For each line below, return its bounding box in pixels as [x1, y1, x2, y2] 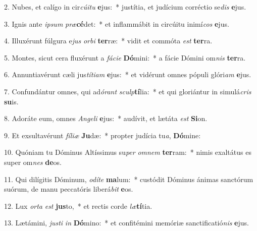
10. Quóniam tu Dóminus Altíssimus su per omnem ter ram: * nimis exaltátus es [4, 147, 251, 157]
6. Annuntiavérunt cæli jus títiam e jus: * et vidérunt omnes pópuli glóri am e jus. [4, 69, 251, 80]
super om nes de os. [4, 156, 62, 167]
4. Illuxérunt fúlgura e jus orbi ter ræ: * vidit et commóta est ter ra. [4, 35, 213, 46]
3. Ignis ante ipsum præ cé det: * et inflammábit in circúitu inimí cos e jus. [4, 18, 229, 29]
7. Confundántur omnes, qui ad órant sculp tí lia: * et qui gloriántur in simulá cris [4, 86, 251, 96]
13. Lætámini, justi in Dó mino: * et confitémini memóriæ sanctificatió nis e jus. [4, 217, 249, 228]
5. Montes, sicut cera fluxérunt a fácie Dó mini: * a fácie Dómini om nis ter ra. [4, 52, 246, 63]
